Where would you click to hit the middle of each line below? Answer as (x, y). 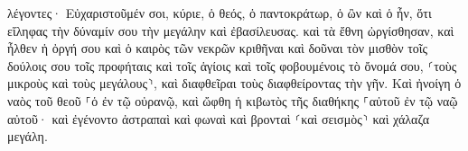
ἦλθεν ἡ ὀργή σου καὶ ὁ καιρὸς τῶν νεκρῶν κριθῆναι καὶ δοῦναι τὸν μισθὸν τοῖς (218, 48)
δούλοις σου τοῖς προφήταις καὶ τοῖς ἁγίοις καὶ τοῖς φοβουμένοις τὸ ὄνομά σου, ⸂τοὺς (232, 65)
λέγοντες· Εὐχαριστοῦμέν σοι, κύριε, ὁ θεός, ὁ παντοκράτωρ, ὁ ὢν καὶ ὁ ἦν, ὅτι (220, 13)
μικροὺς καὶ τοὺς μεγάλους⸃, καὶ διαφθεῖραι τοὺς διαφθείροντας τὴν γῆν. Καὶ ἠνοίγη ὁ (234, 83)
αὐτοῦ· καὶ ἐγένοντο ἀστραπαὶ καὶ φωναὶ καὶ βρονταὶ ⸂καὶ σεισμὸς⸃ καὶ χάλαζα (219, 118)
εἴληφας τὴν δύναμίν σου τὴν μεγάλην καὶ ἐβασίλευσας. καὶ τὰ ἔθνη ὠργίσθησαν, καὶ (231, 30)
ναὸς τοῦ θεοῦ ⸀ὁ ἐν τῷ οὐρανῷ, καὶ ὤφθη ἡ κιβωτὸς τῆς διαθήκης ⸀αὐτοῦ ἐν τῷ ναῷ (233, 100)
